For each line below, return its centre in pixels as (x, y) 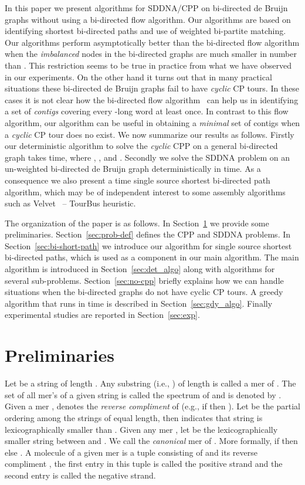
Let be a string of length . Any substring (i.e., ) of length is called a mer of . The (150, 383)
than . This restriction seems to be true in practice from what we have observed (148, 65)
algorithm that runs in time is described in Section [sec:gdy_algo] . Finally (139, 303)
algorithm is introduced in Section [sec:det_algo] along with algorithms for (140, 269)
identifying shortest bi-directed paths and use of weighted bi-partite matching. (145, 31)
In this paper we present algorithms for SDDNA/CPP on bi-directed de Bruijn (146, 8)
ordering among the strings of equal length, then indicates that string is (134, 417)
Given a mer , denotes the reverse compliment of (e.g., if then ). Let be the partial (152, 406)
